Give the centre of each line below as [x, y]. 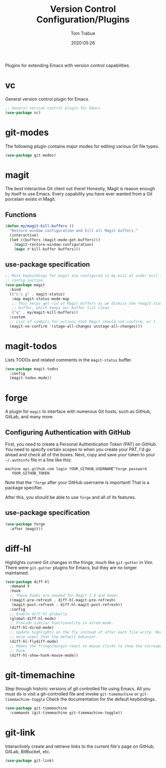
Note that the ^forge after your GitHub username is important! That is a [77, 483]
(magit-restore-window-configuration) [54, 244]
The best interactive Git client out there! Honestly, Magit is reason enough [80, 189]
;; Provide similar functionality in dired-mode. [62, 623]
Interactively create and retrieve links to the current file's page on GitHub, [80, 746]
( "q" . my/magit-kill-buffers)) [45, 313]
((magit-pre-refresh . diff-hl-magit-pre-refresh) [63, 600]
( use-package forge [25, 524]
